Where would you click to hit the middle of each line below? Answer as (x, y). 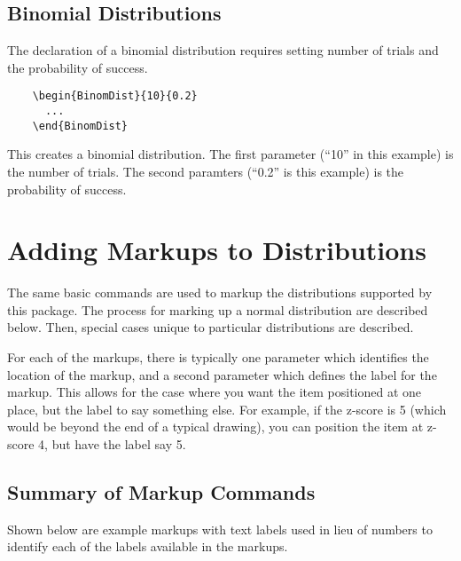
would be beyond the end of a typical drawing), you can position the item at (215, 427)
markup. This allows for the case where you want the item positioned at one (215, 392)
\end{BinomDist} (80, 126)
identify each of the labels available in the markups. (148, 546)
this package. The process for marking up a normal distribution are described (218, 309)
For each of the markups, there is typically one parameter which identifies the (218, 357)
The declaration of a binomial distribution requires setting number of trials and (223, 50)
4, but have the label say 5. (112, 444)
